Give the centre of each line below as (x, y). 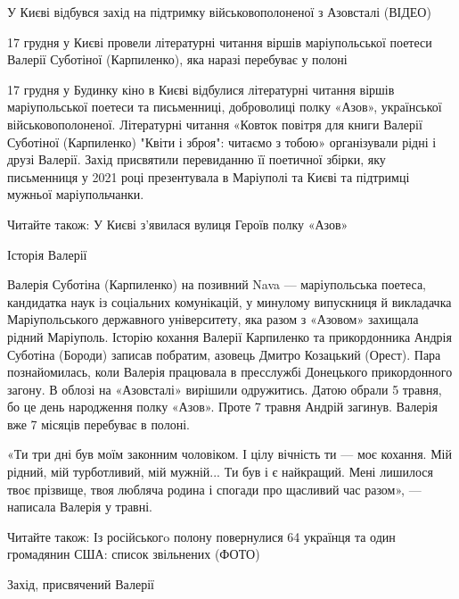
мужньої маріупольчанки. (76, 194)
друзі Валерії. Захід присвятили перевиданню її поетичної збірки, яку (197, 159)
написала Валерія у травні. (80, 507)
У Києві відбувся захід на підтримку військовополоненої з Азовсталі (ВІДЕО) (219, 12)
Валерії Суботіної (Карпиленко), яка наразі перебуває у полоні (177, 59)
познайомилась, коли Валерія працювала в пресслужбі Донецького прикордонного (230, 372)
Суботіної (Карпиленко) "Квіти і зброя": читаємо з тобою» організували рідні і (222, 141)
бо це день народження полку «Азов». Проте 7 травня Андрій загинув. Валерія (222, 407)
